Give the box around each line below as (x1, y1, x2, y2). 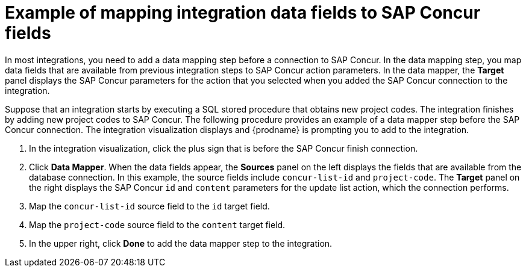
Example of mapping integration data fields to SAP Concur (5, 2, 481, 23)
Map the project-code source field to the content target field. (29, 219, 286, 230)
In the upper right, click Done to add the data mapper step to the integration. (29, 238, 333, 249)
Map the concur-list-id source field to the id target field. (29, 200, 270, 211)
